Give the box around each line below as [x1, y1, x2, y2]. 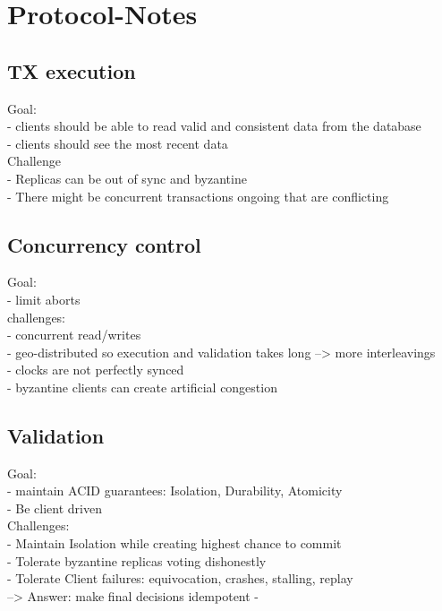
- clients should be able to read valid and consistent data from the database [7, 116, 421, 135]
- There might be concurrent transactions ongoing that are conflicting [7, 186, 389, 205]
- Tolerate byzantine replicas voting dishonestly [7, 551, 267, 570]
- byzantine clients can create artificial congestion [7, 377, 277, 396]
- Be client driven [7, 498, 102, 517]
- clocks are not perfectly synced [7, 360, 184, 379]
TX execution [7, 56, 136, 84]
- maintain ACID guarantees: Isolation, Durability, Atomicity [7, 481, 343, 500]
